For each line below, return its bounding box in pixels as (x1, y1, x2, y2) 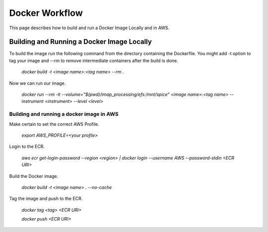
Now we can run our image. (9, 80, 66, 86)
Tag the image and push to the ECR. (9, 196, 83, 202)
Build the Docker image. (9, 173, 59, 179)
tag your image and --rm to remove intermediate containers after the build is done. (9, 58, 178, 63)
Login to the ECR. (9, 144, 45, 150)
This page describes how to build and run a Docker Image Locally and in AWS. (9, 25, 170, 31)
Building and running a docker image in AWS (9, 111, 119, 117)
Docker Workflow (9, 7, 83, 18)
